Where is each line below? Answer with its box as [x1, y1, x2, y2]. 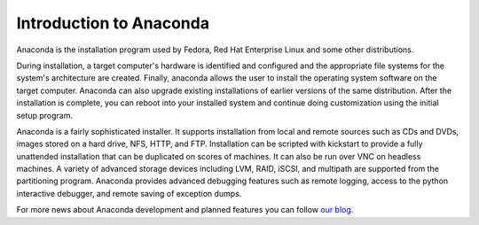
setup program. [16, 110, 73, 120]
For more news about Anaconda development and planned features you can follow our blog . [16, 205, 354, 215]
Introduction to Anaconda [16, 13, 210, 33]
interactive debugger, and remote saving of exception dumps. [16, 188, 242, 198]
